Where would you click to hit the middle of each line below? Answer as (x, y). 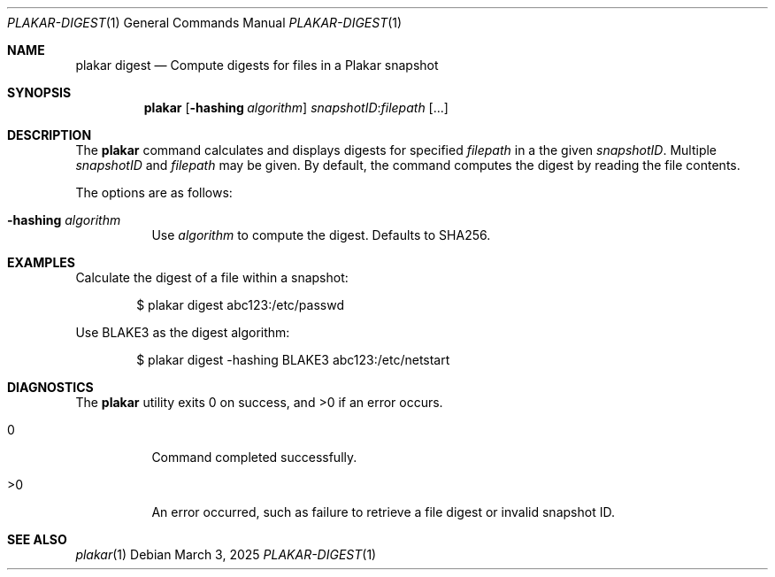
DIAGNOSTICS (50, 387)
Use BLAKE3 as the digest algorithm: (183, 332)
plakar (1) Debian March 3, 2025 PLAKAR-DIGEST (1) (226, 554)
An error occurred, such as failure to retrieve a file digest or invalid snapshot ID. (383, 512)
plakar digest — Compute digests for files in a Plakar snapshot (257, 65)
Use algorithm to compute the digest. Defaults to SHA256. (321, 235)
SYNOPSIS (39, 92)
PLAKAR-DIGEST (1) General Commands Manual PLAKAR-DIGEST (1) (205, 23)
